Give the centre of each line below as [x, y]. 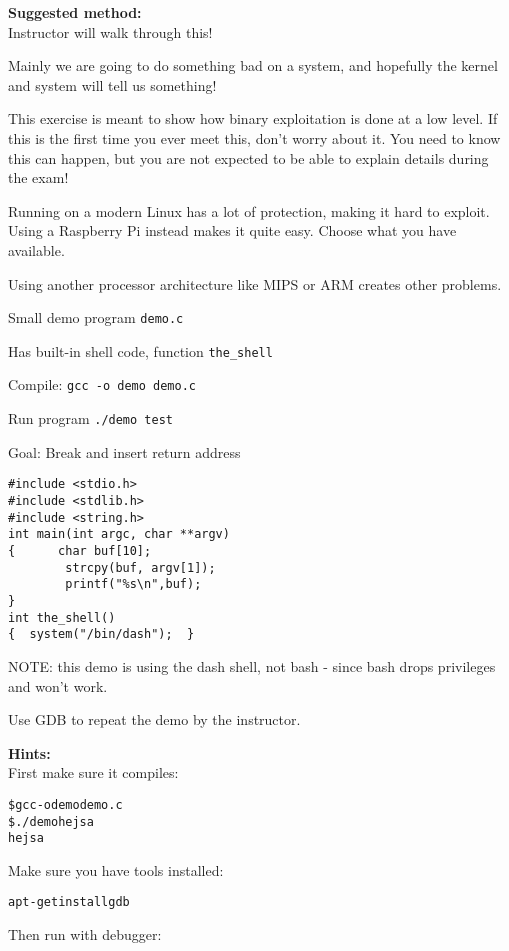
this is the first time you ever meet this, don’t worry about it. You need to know [254, 137]
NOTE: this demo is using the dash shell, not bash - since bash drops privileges [252, 665]
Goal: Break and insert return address [124, 451]
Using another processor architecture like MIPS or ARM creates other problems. [255, 283]
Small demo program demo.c [96, 317]
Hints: [29, 752]
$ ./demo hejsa [51, 821]
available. [36, 249]
